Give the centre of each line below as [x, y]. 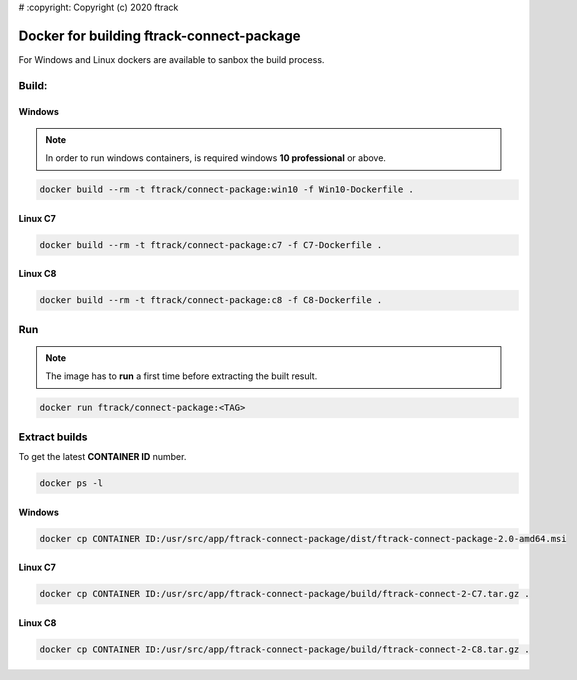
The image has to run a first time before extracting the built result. [181, 376]
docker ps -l [71, 483]
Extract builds [53, 437]
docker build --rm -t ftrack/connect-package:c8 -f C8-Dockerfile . [211, 300]
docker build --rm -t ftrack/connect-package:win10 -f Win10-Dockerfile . [227, 189]
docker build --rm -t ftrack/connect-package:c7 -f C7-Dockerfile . [211, 244]
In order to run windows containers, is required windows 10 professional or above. [216, 158]
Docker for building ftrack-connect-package [159, 35]
